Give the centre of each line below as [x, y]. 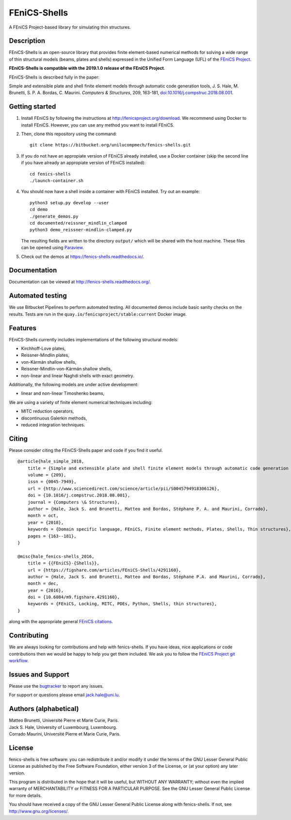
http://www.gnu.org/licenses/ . [39, 811]
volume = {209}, [47, 475]
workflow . [19, 660]
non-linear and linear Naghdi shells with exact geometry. [78, 375]
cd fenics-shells [50, 174]
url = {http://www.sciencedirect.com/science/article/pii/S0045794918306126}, [123, 488]
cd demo [39, 209]
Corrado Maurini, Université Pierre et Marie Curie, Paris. [65, 734]
